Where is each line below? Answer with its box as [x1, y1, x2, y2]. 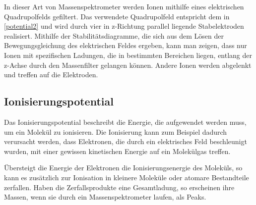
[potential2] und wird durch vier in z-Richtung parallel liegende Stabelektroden [4, 21, 244, 31]
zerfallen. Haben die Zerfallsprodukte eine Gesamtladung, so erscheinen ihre [4, 182, 235, 192]
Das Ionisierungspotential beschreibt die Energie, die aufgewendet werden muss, [4, 116, 247, 127]
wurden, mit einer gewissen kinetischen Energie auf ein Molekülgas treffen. [4, 146, 231, 156]
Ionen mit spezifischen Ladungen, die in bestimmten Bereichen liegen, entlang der [4, 50, 253, 60]
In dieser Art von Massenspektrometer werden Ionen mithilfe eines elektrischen [4, 1, 244, 11]
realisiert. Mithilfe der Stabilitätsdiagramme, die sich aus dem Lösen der [4, 30, 224, 41]
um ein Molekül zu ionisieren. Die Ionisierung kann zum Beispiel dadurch [4, 126, 227, 137]
